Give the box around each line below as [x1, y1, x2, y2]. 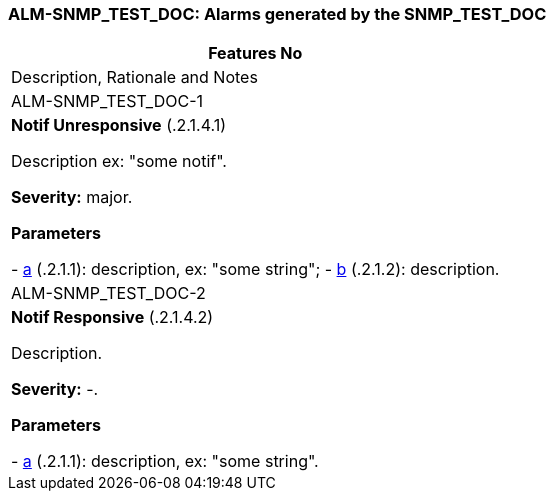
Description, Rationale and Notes [11, 67, 258, 88]
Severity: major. [11, 187, 133, 208]
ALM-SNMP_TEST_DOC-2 [11, 283, 206, 304]
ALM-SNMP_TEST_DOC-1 [11, 91, 204, 112]
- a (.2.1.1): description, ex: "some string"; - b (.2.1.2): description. [11, 259, 500, 280]
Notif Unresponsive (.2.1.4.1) [11, 115, 227, 136]
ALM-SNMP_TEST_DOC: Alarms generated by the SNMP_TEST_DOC [8, 4, 547, 24]
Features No [208, 43, 303, 64]
